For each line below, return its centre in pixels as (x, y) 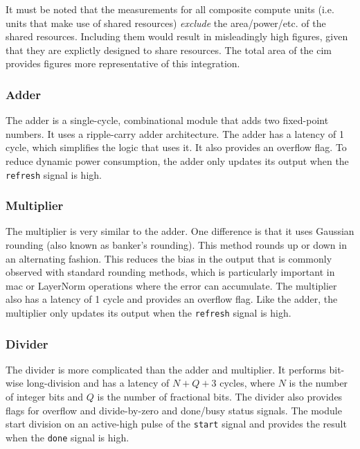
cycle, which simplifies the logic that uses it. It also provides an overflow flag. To (176, 147)
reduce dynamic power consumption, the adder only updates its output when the (177, 160)
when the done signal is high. (67, 437)
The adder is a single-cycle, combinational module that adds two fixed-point (167, 120)
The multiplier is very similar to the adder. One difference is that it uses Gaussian (180, 231)
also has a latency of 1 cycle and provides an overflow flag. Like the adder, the (172, 299)
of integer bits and (45, 397)
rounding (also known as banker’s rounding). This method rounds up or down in (176, 245)
